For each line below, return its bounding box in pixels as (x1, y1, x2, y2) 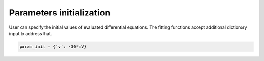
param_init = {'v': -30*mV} (19, 44, 87, 49)
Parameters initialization (9, 7, 110, 18)
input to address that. (9, 30, 52, 36)
